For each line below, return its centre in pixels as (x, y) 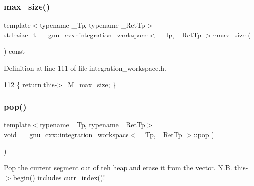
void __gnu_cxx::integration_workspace (66, 134)
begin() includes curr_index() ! (59, 177)
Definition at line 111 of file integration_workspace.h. (85, 68)
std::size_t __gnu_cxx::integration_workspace (76, 34)
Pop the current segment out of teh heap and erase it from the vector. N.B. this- (126, 167)
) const (15, 51)
